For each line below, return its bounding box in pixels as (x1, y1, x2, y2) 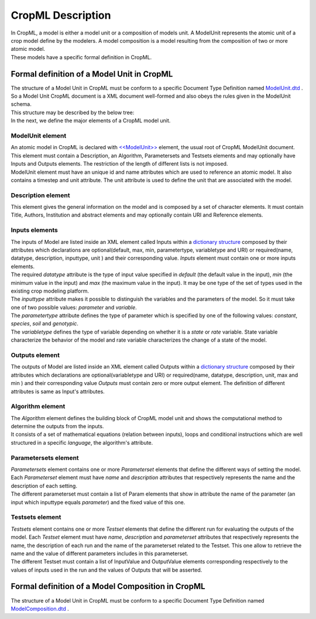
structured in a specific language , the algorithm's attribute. (11, 439, 153, 446)
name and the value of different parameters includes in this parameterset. (11, 550, 188, 557)
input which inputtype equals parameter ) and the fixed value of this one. (11, 498, 186, 505)
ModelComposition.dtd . (11, 605, 70, 612)
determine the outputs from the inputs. (11, 423, 104, 430)
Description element (11, 191, 70, 199)
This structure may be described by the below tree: (11, 109, 135, 116)
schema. (11, 101, 32, 108)
